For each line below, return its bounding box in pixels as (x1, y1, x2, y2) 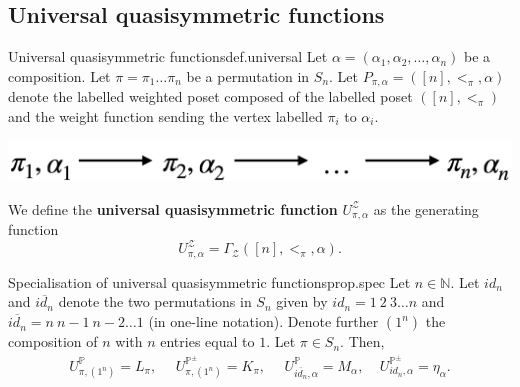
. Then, (340, 331, 385, 352)
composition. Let (8, 65, 111, 86)
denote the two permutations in (58, 291, 252, 312)
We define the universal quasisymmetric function (8, 198, 338, 219)
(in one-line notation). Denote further (148, 311, 379, 332)
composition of (8, 331, 98, 352)
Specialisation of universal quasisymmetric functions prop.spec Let (8, 271, 411, 292)
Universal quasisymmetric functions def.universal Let (8, 46, 328, 67)
